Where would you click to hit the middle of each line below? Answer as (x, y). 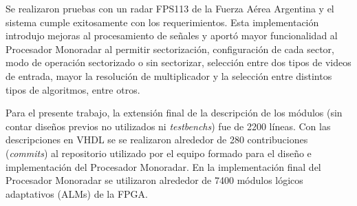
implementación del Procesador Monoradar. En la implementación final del (163, 166)
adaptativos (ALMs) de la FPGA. (77, 193)
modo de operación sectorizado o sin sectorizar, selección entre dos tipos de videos (178, 62)
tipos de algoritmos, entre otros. (73, 89)
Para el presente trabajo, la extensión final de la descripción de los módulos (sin (174, 113)
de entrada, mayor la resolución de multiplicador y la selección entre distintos (169, 75)
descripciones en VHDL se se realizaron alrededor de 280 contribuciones (157, 140)
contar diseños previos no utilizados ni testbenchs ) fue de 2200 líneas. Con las (168, 126)
